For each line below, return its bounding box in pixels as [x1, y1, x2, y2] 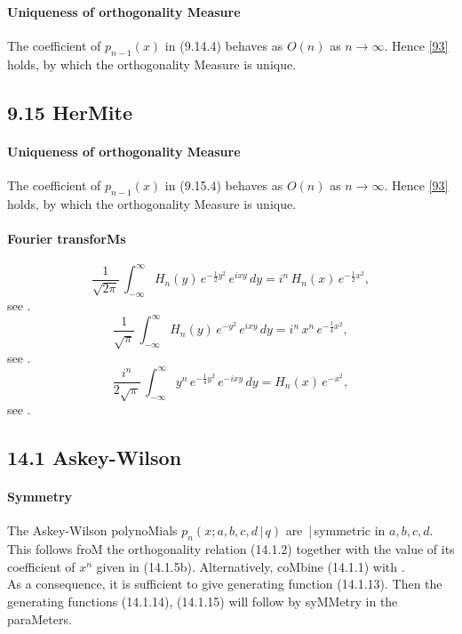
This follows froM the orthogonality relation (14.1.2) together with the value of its [7, 540, 455, 558]
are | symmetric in [285, 521, 386, 540]
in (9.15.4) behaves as [164, 175, 283, 194]
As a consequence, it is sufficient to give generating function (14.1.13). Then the [7, 574, 442, 593]
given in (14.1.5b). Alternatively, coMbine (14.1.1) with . [96, 557, 405, 575]
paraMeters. [7, 609, 72, 628]
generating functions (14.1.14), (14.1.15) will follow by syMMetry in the [7, 591, 398, 610]
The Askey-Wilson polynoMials [7, 521, 178, 540]
